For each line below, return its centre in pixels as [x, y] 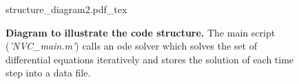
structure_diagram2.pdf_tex [66, 9]
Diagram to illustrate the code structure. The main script [141, 32]
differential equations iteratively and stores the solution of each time [150, 59]
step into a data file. [48, 73]
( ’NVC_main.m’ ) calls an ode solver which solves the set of [131, 46]
